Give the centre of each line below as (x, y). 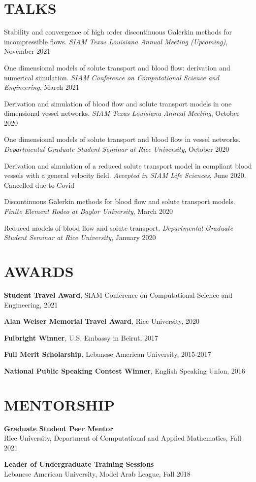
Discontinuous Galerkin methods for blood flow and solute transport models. (120, 201)
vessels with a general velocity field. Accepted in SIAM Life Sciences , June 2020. (125, 175)
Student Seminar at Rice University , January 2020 (80, 237)
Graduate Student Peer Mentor (59, 428)
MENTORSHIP (60, 404)
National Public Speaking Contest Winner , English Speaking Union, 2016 (125, 370)
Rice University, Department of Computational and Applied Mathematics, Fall (123, 438)
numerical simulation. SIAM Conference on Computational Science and (112, 77)
